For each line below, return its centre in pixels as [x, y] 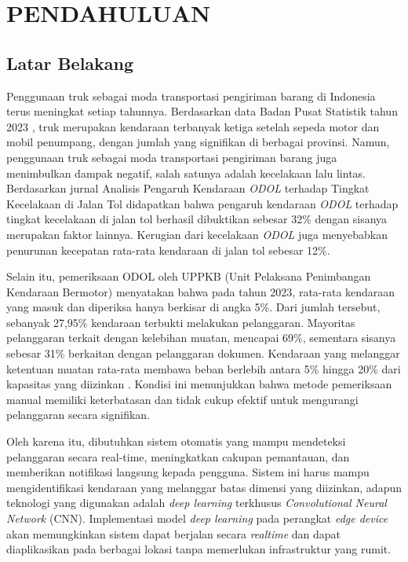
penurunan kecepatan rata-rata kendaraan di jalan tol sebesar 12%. [168, 250]
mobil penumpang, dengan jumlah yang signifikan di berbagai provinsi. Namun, [198, 142]
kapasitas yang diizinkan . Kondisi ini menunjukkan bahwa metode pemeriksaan [199, 384]
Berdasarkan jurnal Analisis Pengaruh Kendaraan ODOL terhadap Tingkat [188, 188]
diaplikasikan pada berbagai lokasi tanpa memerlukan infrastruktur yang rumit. [199, 549]
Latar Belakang [70, 62]
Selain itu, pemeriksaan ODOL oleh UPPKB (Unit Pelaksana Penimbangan [189, 276]
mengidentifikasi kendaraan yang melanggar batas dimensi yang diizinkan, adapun [204, 487]
